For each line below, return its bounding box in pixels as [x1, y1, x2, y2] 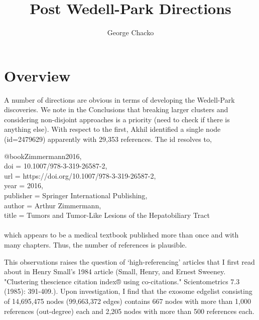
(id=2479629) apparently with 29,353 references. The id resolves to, [4, 134, 212, 144]
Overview [4, 65, 71, 86]
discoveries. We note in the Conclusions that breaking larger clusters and [4, 104, 228, 115]
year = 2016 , [4, 180, 43, 191]
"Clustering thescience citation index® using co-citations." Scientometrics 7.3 [4, 276, 240, 286]
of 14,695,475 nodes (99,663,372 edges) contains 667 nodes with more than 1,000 [4, 295, 251, 306]
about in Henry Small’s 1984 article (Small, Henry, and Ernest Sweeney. [4, 266, 226, 277]
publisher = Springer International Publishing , [4, 190, 148, 200]
